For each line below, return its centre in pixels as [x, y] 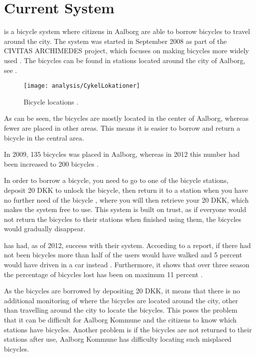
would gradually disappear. [45, 229]
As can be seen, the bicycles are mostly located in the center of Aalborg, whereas [127, 118]
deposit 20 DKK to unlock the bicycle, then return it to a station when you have [126, 190]
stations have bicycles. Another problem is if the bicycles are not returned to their [128, 329]
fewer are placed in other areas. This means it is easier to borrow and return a [122, 127]
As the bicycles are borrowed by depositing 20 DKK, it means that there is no [122, 291]
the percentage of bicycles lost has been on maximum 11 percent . [103, 274]
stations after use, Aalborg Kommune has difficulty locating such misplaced [118, 339]
